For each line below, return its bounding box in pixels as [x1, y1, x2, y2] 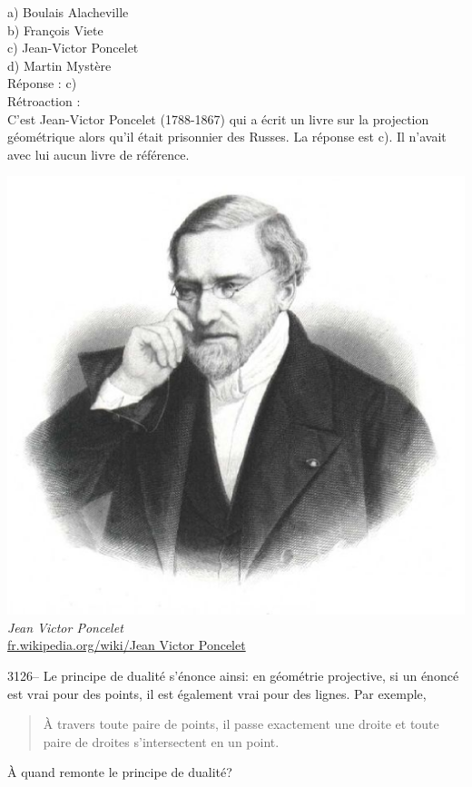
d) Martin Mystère [7, 55, 112, 74]
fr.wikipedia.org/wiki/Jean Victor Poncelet [7, 635, 246, 654]
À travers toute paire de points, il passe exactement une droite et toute [43, 714, 439, 733]
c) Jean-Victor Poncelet [7, 38, 139, 57]
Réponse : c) [7, 74, 77, 93]
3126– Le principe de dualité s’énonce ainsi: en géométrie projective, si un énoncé [7, 665, 459, 684]
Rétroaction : [7, 91, 81, 110]
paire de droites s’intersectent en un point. [43, 732, 280, 751]
